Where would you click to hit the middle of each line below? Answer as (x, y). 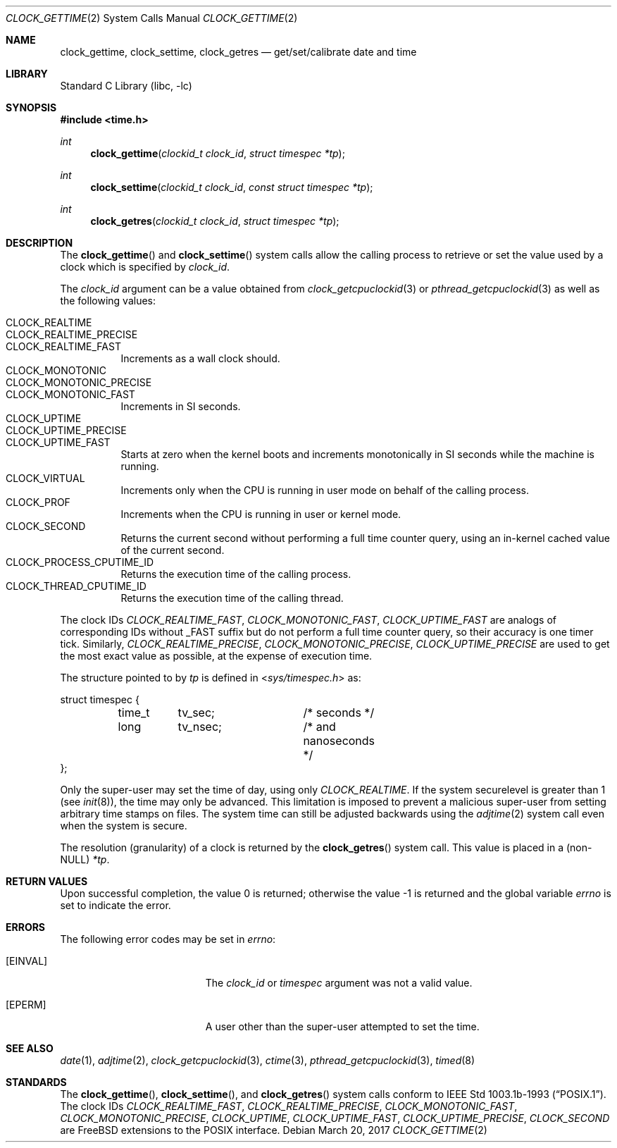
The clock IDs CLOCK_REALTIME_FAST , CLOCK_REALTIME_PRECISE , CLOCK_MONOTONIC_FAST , (289, 1106)
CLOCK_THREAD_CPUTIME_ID (76, 586)
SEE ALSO (30, 1048)
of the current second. (173, 550)
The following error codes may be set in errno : (168, 939)
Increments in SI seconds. (181, 406)
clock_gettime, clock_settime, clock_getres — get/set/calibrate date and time (238, 52)
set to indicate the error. (116, 905)
